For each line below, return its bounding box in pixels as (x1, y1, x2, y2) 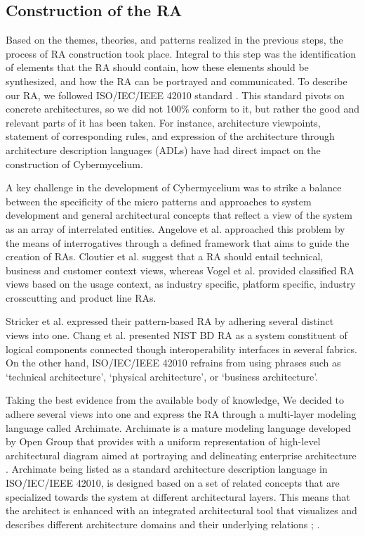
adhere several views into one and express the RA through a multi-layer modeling (6, 407, 357, 421)
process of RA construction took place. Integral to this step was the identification (6, 46, 356, 60)
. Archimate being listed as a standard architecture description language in (6, 461, 328, 476)
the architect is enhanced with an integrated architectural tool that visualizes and (6, 503, 357, 518)
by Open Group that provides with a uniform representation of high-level (6, 434, 321, 449)
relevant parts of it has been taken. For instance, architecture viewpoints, (6, 115, 321, 129)
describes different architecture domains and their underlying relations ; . (6, 516, 320, 531)
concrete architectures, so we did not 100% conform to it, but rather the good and (6, 101, 359, 116)
